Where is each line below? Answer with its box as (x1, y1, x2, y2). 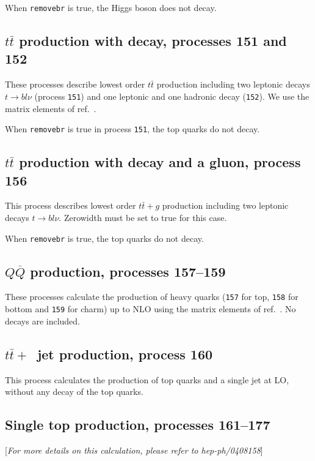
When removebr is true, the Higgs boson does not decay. (5, 1, 217, 13)
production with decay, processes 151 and (19, 31, 287, 50)
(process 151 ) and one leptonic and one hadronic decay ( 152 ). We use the (34, 89, 310, 102)
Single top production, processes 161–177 (5, 415, 270, 434)
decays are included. (5, 314, 81, 327)
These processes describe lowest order (5, 78, 145, 91)
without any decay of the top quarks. (5, 385, 143, 398)
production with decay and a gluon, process (19, 152, 301, 171)
